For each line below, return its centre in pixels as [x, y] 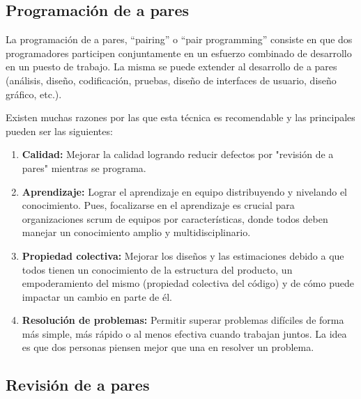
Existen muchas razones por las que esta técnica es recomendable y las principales [180, 117]
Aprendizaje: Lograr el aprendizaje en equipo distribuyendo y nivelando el [184, 191]
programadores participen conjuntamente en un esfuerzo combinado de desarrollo [179, 53]
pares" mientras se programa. [84, 167]
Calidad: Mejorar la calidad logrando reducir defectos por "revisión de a [178, 154]
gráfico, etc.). [34, 94]
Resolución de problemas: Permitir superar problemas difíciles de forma [183, 320]
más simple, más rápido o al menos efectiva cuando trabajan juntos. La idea [184, 333]
